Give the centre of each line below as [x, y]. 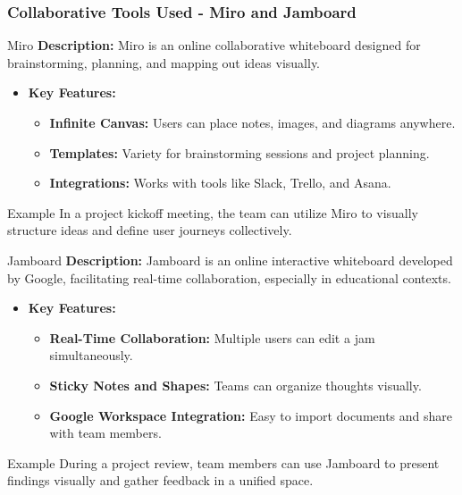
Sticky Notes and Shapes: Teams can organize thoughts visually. [235, 385]
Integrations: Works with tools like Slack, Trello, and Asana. [220, 183]
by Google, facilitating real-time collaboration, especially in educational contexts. [229, 277]
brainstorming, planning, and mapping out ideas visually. [164, 62]
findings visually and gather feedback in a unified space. [160, 480]
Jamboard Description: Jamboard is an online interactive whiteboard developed [230, 260]
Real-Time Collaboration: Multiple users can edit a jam [212, 337]
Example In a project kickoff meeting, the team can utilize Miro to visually [213, 212]
